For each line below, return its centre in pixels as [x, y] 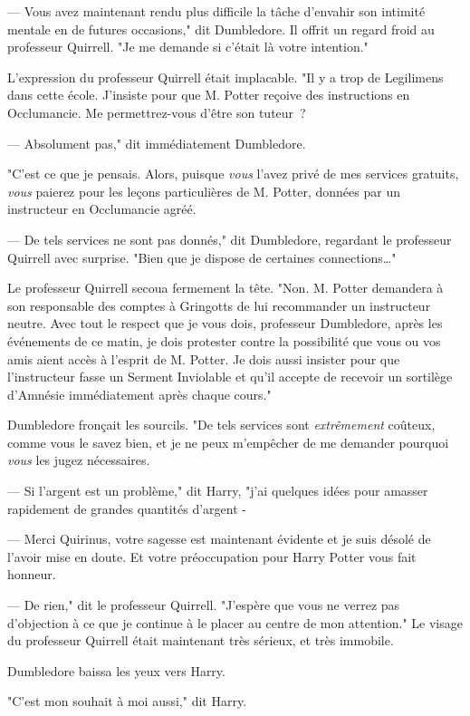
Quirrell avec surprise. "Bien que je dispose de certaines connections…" [202, 257]
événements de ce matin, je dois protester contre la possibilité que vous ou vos [224, 340]
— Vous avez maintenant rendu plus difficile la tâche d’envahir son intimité [216, 11]
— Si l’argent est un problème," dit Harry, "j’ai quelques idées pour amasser [218, 491]
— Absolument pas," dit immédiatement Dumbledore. [157, 143]
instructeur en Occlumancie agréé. [102, 209]
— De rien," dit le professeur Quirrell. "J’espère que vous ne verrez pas [204, 605]
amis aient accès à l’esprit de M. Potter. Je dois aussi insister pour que [204, 358]
